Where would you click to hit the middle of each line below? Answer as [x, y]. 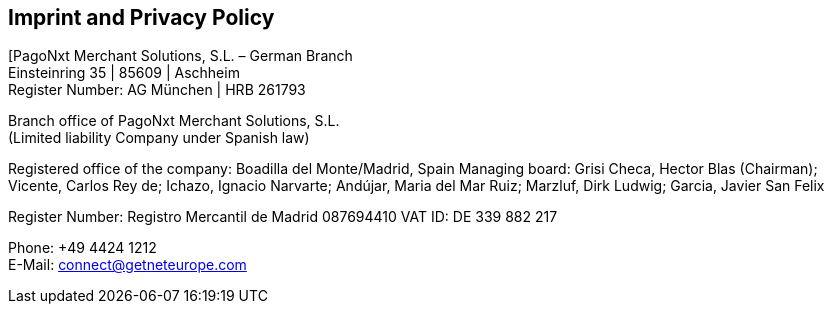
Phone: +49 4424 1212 [82, 248]
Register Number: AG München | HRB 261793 [157, 90]
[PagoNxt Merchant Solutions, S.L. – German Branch [180, 56]
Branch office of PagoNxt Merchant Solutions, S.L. [174, 121]
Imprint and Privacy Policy [141, 17]
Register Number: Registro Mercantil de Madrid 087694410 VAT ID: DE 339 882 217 [283, 217]
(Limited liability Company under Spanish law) [159, 138]
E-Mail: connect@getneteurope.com [127, 265]
